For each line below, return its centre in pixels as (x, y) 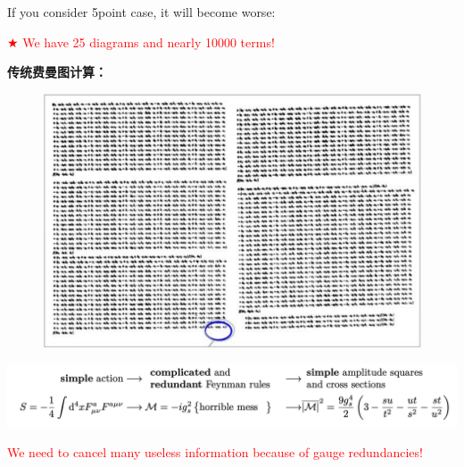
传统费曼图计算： (57, 72)
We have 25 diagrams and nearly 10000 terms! (149, 42)
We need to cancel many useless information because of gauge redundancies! (215, 451)
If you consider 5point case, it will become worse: (141, 12)
